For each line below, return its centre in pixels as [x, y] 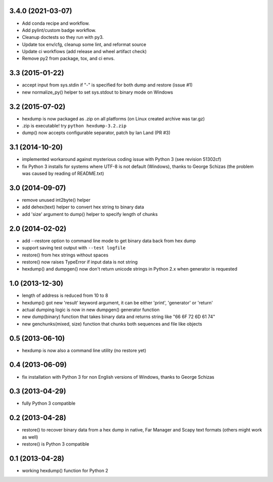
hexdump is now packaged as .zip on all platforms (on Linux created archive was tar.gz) [113, 118]
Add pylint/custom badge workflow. [59, 30]
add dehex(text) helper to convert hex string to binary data [83, 207]
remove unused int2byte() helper [56, 200]
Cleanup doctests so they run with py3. [63, 37]
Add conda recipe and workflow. [56, 23]
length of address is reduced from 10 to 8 [65, 295]
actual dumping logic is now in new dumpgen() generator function [91, 310]
